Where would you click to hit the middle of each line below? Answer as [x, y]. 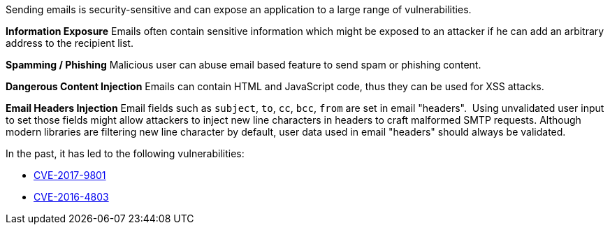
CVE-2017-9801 [70, 175]
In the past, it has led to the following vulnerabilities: [125, 153]
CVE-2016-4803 [71, 197]
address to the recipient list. [70, 43]
